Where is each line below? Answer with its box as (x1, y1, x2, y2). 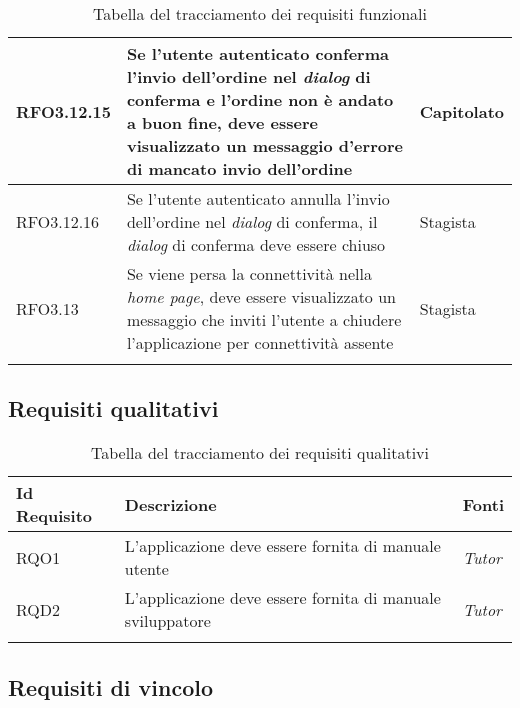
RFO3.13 (16, 296, 79, 320)
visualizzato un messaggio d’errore (126, 134, 403, 157)
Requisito (16, 504, 93, 528)
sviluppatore (124, 609, 211, 633)
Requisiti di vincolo (8, 671, 214, 702)
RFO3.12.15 (16, 99, 111, 123)
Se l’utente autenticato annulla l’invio (126, 187, 390, 210)
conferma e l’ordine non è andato (126, 88, 394, 111)
